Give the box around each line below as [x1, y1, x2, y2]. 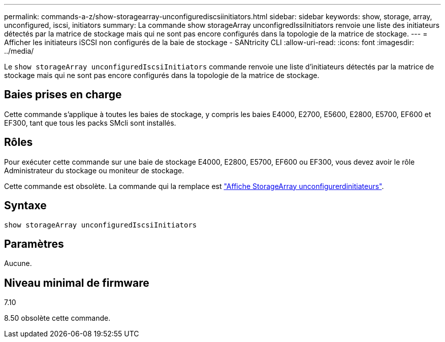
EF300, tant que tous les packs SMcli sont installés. [4, 118, 176, 127]
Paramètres [4, 237, 64, 250]
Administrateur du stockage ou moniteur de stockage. [4, 166, 184, 175]
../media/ [4, 47, 34, 55]
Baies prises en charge [4, 88, 122, 101]
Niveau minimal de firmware [4, 276, 149, 289]
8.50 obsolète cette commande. [4, 314, 111, 323]
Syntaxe [4, 199, 47, 212]
